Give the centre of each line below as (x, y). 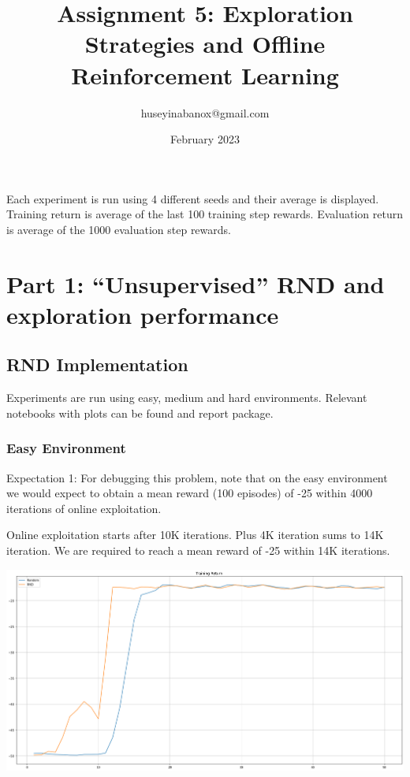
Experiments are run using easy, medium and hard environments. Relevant (187, 398)
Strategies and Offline (205, 44)
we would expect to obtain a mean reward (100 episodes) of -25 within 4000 (190, 493)
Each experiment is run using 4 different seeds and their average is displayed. (193, 198)
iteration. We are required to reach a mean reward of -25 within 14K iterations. (198, 550)
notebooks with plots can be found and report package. (140, 413)
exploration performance (143, 314)
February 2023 (205, 139)
